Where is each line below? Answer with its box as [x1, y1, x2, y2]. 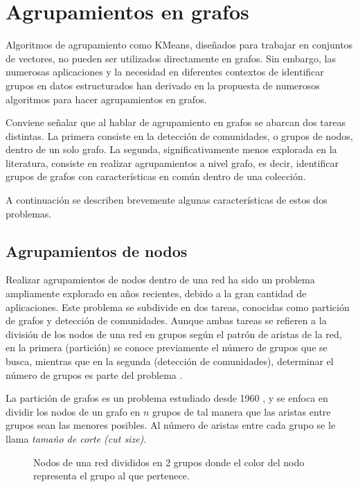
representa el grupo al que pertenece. [33, 468, 190, 483]
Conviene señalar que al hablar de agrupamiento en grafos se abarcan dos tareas [6, 115, 346, 130]
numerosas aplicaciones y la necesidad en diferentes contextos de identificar [6, 64, 324, 79]
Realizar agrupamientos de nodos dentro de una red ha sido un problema [6, 272, 315, 287]
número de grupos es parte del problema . [6, 367, 183, 382]
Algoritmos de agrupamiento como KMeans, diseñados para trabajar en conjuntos [6, 37, 353, 52]
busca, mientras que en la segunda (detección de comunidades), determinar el [6, 354, 334, 369]
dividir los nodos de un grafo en [6, 404, 141, 418]
